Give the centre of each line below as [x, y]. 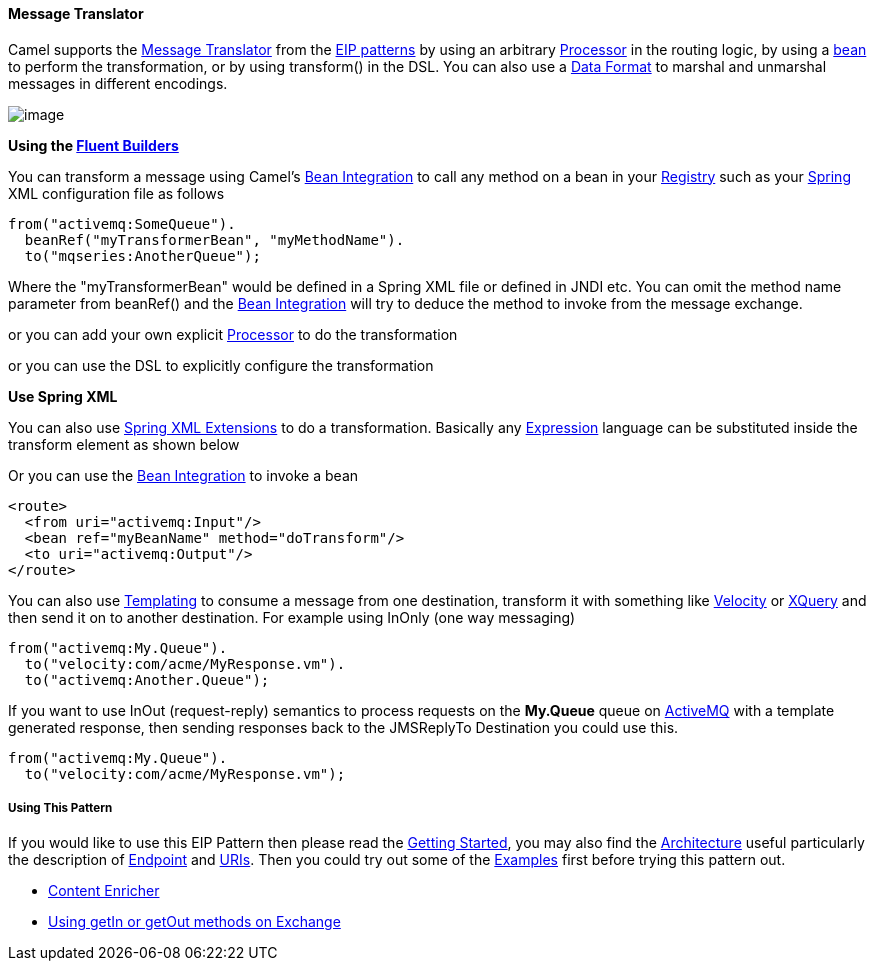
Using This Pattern [60, 808]
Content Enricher [104, 891]
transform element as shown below [124, 444]
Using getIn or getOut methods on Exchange [194, 922]
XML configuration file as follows [116, 193]
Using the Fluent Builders [93, 145]
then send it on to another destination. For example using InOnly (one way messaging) [292, 617]
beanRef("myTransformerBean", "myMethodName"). [214, 239]
